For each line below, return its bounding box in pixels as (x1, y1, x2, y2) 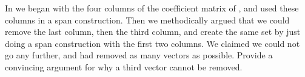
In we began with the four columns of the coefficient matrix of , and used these (5, 2, 299, 14)
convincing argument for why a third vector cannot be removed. (5, 60, 243, 73)
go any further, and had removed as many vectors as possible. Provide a (5, 49, 273, 61)
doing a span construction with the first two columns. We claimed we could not (5, 37, 300, 49)
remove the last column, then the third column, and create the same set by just (5, 25, 301, 38)
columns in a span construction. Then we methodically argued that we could (5, 13, 290, 26)
